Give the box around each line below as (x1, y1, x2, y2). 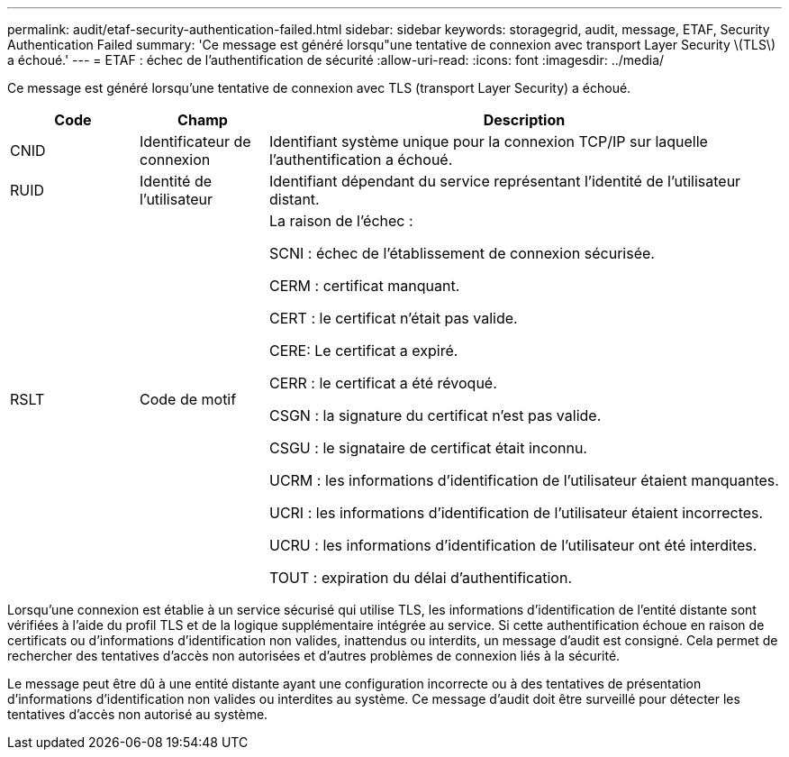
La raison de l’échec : (268, 212, 413, 230)
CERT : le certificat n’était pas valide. (268, 309, 518, 327)
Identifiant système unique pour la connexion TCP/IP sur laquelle (268, 132, 708, 150)
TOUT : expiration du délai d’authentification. (268, 569, 572, 587)
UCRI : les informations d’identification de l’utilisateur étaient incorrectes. (268, 504, 764, 522)
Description (483, 111, 566, 129)
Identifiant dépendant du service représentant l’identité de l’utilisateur (268, 172, 741, 190)
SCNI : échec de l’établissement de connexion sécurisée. (268, 244, 655, 262)
